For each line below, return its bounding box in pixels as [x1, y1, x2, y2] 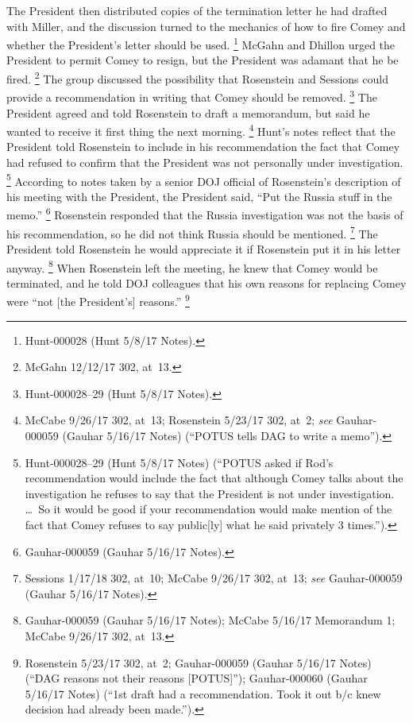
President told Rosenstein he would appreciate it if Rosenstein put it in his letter [6, 240, 401, 257]
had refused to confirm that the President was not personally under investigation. [6, 153, 403, 170]
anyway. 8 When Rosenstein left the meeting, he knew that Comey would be [6, 257, 378, 276]
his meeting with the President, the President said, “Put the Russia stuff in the [6, 188, 392, 204]
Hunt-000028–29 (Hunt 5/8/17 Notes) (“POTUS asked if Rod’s [25, 454, 334, 470]
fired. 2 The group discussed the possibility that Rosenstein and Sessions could [6, 68, 388, 87]
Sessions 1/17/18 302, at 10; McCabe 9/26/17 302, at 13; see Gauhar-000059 [25, 570, 403, 586]
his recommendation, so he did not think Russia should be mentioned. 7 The [6, 222, 378, 242]
